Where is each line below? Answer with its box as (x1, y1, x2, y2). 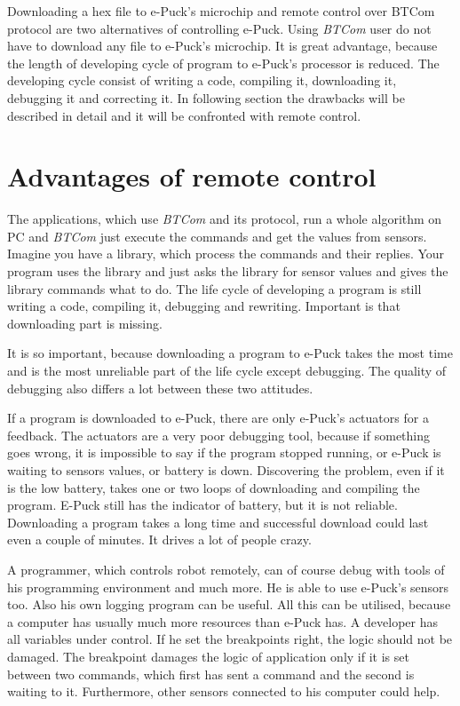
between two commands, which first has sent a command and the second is (7, 664, 415, 683)
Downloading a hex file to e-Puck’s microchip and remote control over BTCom (7, 2, 435, 20)
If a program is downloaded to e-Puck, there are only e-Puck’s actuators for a (7, 409, 429, 427)
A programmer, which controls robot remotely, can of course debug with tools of (7, 559, 445, 578)
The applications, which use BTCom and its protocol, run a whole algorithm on (7, 210, 442, 228)
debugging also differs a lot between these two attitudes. (7, 378, 313, 397)
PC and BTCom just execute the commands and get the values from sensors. (7, 226, 427, 245)
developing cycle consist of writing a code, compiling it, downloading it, (7, 71, 397, 90)
